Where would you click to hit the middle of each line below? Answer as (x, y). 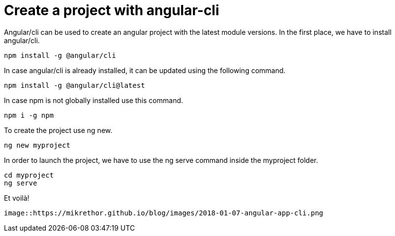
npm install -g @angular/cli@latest (75, 85)
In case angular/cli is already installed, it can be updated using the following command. (145, 70)
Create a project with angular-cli (112, 10)
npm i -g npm (29, 115)
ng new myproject (37, 145)
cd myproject (29, 175)
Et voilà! (17, 198)
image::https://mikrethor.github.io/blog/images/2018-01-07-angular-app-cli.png (164, 213)
